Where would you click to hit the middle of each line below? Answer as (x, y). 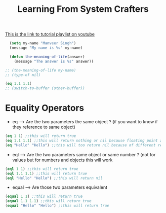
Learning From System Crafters (83, 9)
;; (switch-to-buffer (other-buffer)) (45, 88)
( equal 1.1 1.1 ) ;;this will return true (48, 201)
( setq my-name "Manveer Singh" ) (43, 43)
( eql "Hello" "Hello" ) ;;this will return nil (54, 178)
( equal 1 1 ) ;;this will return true (44, 196)
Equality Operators (45, 108)
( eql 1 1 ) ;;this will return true (42, 169)
